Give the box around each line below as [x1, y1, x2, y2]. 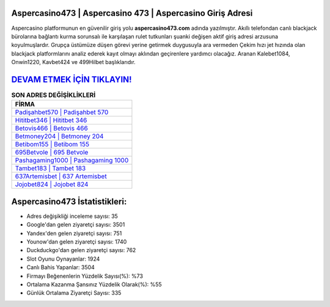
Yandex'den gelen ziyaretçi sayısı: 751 [26, 229, 122, 237]
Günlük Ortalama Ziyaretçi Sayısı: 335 [26, 289, 122, 297]
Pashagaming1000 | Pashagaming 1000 [15, 156, 129, 165]
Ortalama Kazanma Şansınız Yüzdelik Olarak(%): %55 [26, 281, 162, 288]
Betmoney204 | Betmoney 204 [15, 132, 104, 140]
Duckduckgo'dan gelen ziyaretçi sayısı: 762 [26, 247, 136, 254]
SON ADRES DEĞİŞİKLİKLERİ [11, 91, 96, 99]
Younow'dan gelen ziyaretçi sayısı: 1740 [26, 238, 127, 245]
